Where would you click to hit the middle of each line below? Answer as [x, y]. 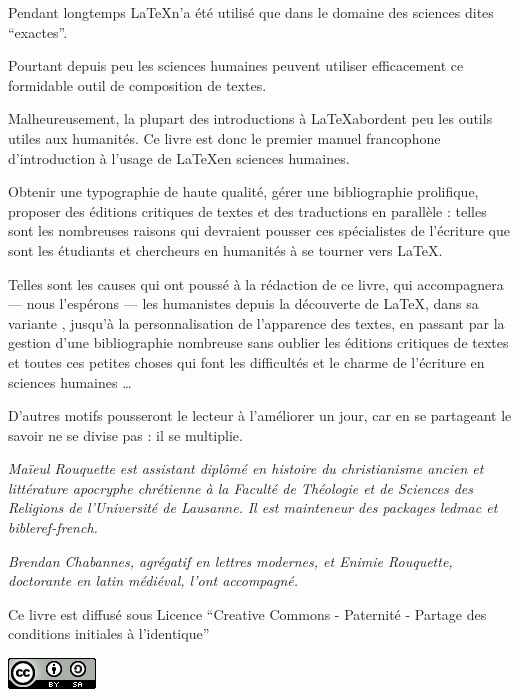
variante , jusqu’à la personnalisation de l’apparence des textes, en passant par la [256, 322]
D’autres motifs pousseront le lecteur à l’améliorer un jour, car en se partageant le [260, 415]
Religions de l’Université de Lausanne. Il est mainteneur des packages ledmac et [253, 507]
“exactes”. [38, 31]
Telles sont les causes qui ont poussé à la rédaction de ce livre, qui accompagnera [256, 283]
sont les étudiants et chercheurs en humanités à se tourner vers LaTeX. [225, 249]
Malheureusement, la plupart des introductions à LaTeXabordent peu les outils [250, 118]
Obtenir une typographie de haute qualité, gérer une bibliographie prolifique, [243, 191]
